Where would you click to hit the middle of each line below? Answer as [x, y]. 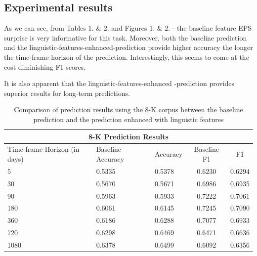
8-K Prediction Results [128, 136]
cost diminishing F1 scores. [45, 66]
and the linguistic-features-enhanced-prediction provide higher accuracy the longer [128, 47]
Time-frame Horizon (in [43, 149]
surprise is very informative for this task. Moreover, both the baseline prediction [126, 37]
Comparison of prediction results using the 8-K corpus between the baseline [128, 109]
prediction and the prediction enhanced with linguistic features [128, 119]
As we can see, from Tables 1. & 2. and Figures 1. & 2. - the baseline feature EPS [128, 28]
